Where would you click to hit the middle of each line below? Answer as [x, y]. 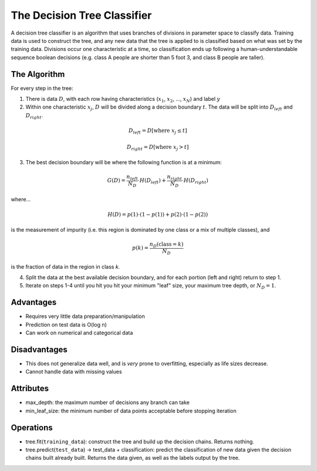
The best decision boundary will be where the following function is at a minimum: [124, 162]
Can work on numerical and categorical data [79, 333]
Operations [32, 427]
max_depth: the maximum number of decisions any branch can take [108, 402]
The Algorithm [38, 74]
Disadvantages [39, 349]
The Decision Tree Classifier [81, 15]
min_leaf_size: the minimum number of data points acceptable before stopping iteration [131, 411]
